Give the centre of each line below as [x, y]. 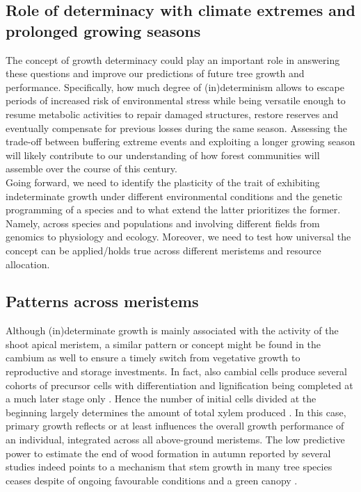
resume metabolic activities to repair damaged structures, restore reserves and [172, 114]
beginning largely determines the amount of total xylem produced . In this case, [176, 412]
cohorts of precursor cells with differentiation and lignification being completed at [179, 385]
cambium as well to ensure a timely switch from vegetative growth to [153, 358]
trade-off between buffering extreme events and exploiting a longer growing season [180, 141]
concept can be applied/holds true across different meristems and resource [163, 250]
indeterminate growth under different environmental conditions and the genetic [174, 196]
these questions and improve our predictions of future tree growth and [155, 73]
